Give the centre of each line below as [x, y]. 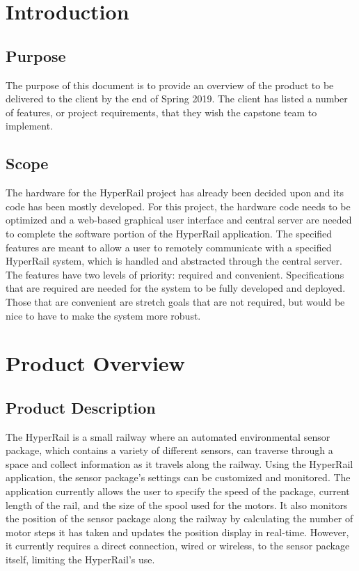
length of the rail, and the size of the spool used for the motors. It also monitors [177, 504]
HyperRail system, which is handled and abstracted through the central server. [174, 261]
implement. [30, 126]
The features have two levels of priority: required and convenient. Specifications [175, 274]
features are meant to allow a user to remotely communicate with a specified [169, 247]
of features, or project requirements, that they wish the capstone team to [161, 112]
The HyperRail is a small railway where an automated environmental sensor [168, 436]
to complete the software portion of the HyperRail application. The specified [169, 233]
